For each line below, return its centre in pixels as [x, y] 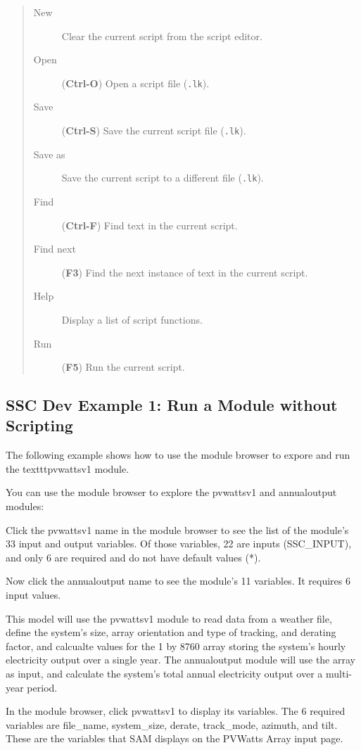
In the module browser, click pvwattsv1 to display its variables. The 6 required [176, 711]
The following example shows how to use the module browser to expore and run [178, 455]
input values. [33, 595]
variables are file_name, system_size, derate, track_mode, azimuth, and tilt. [172, 724]
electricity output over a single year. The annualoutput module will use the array [180, 660]
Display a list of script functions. [132, 319]
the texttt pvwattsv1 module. [68, 468]
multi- [338, 673]
